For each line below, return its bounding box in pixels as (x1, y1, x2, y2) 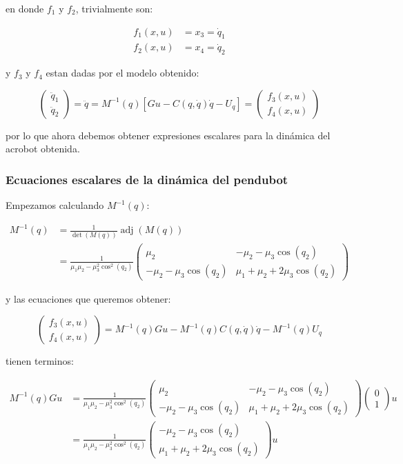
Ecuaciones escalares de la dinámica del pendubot (6, 170, 288, 188)
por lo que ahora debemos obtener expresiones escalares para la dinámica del (6, 128, 331, 142)
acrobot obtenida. (6, 141, 80, 156)
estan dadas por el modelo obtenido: (46, 65, 199, 80)
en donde (6, 1, 44, 15)
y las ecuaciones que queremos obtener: (6, 291, 171, 305)
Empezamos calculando (6, 198, 104, 212)
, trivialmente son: (75, 1, 153, 15)
